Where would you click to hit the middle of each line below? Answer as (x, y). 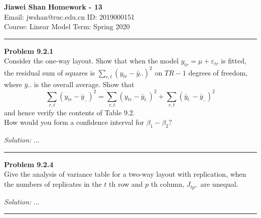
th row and (126, 184)
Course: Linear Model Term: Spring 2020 (67, 26)
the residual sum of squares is (49, 72)
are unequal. (219, 184)
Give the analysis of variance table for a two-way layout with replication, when (125, 174)
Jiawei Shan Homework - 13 (53, 7)
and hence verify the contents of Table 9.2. (70, 112)
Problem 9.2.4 (29, 164)
